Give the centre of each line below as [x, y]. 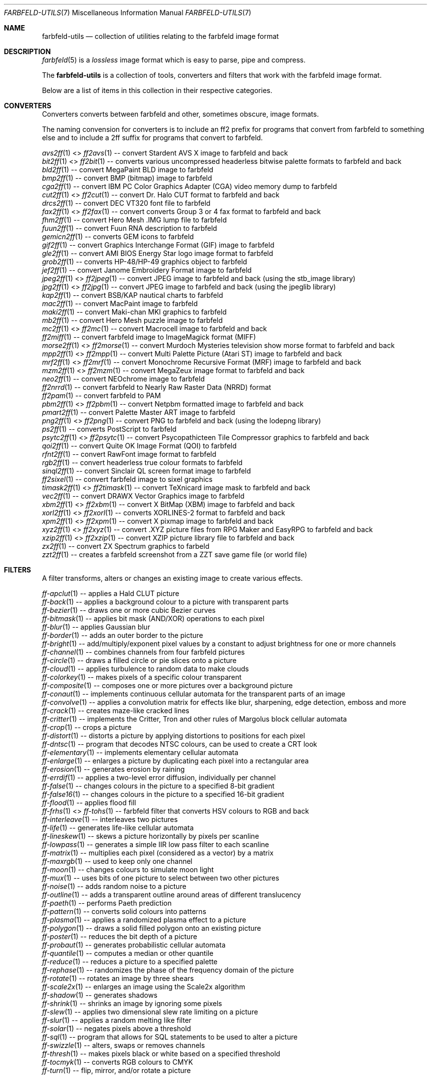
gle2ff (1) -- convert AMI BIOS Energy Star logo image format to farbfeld [158, 253]
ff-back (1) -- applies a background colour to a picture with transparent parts [165, 602]
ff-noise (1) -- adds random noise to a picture [114, 886]
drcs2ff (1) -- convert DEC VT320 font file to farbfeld [126, 203]
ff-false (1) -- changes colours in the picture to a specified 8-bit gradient [158, 786]
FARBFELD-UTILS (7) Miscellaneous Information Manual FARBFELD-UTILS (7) [128, 13]
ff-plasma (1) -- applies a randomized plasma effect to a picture [144, 920]
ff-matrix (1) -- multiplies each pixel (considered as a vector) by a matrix [158, 853]
